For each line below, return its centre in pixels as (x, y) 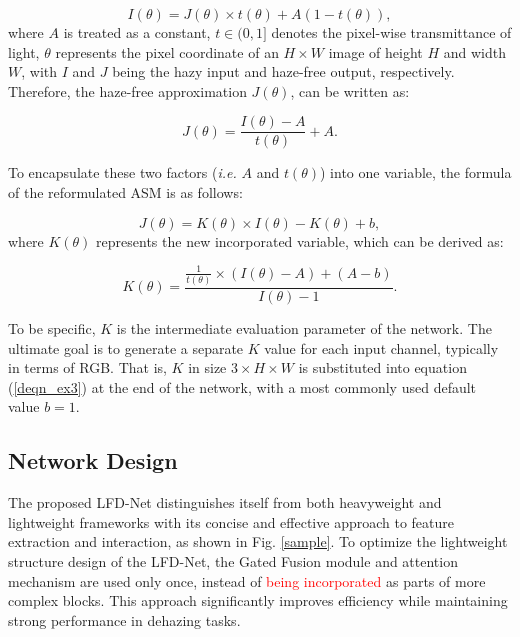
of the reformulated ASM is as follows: (125, 192)
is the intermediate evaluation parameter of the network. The (304, 328)
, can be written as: (350, 90)
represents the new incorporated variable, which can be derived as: (300, 240)
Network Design (93, 460)
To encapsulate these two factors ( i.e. (122, 172)
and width (474, 51)
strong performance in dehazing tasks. (124, 619)
